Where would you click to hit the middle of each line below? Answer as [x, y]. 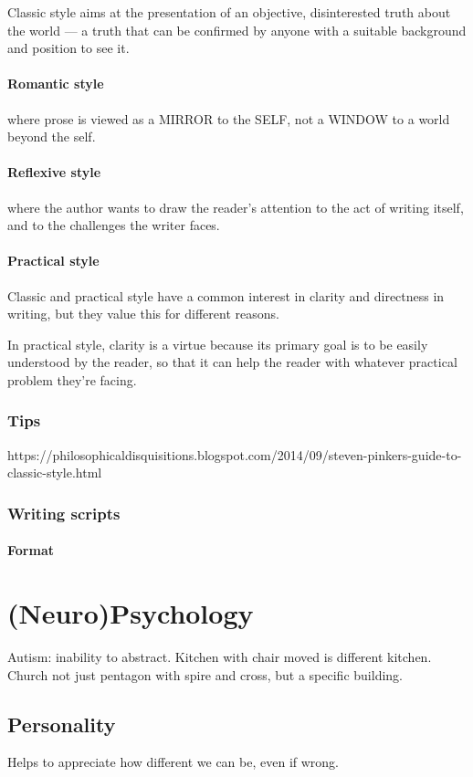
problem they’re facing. [72, 379]
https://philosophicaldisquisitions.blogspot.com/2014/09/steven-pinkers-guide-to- [235, 454]
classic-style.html [55, 472]
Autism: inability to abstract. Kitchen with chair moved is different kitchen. [220, 657]
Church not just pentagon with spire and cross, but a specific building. [205, 674]
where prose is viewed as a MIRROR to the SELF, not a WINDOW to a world [229, 118]
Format [31, 550]
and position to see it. [68, 48]
